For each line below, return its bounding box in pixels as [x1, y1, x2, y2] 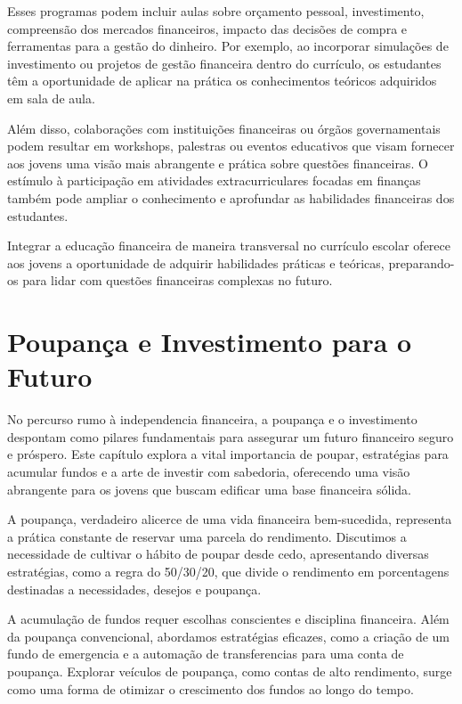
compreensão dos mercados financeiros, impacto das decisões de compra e [7, 19, 408, 37]
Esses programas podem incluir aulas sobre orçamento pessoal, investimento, [7, 2, 425, 20]
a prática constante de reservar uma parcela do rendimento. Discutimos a [7, 527, 407, 545]
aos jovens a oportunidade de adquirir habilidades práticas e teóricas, [7, 253, 385, 272]
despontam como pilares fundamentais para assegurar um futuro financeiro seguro [7, 427, 454, 446]
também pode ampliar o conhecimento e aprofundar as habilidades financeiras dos [7, 188, 455, 207]
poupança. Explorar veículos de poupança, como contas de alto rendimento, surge [7, 661, 452, 680]
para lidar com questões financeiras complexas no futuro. [22, 271, 333, 290]
